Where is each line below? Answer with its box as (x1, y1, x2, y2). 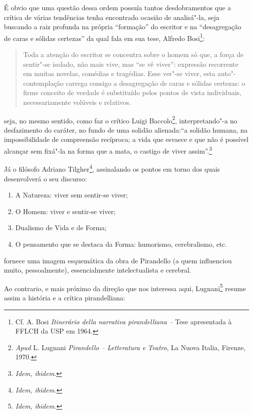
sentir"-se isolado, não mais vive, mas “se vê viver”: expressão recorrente (23, 59, 238, 69)
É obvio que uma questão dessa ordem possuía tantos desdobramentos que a (4, 2, 231, 12)
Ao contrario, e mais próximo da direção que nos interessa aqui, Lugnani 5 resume (4, 281, 246, 293)
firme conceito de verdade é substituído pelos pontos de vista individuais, (23, 87, 241, 98)
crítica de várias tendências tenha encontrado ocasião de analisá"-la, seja (4, 12, 219, 22)
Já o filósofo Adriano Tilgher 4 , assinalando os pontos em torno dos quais (4, 162, 220, 174)
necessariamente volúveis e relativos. (23, 97, 131, 107)
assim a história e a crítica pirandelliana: (4, 292, 126, 302)
